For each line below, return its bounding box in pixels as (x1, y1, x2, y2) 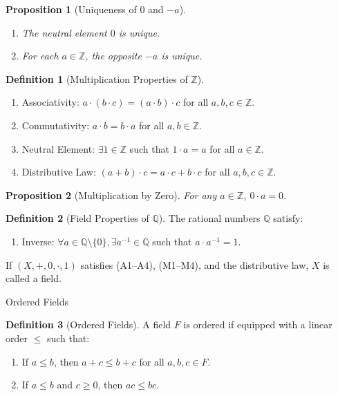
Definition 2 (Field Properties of (6, 211, 149, 225)
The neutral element (21, 25, 107, 39)
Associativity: (21, 95, 79, 109)
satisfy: (273, 211, 303, 225)
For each (21, 48, 59, 63)
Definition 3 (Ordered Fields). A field (6, 317, 171, 332)
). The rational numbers (158, 211, 261, 225)
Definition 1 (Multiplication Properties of (6, 71, 188, 86)
